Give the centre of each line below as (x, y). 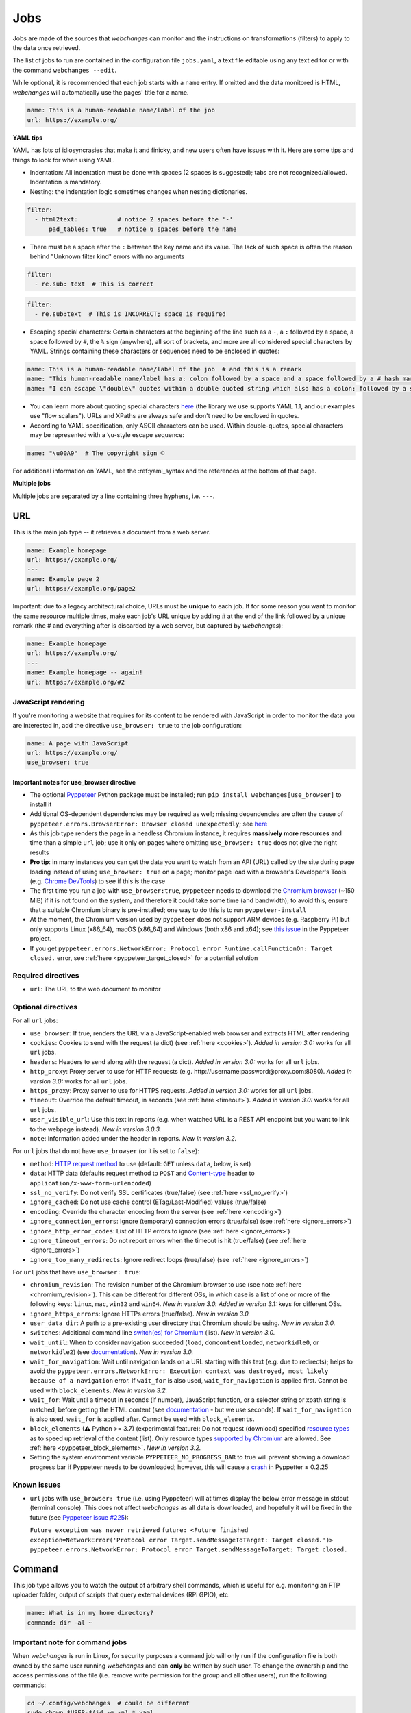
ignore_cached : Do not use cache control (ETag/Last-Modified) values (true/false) (148, 1202)
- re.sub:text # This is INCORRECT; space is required (130, 314)
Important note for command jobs (70, 1642)
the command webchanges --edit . (64, 70)
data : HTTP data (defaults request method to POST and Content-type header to (142, 1173)
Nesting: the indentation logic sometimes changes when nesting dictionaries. (139, 191)
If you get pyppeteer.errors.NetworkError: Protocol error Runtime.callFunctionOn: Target (181, 948)
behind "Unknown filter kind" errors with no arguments (107, 256)
